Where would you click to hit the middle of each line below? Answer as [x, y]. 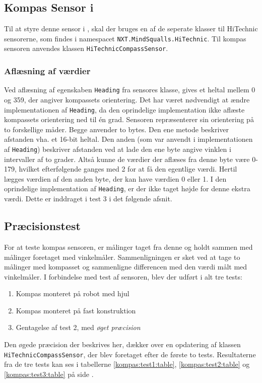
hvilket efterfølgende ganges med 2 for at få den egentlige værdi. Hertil [128, 169]
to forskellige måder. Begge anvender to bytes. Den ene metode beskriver [117, 129]
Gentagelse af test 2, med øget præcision [78, 327]
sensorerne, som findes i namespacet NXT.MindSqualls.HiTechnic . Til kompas [125, 38]
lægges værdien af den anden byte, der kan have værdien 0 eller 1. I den [115, 178]
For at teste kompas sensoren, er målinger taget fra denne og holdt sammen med [128, 247]
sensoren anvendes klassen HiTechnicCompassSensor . [86, 48]
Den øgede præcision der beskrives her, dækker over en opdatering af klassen [122, 344]
